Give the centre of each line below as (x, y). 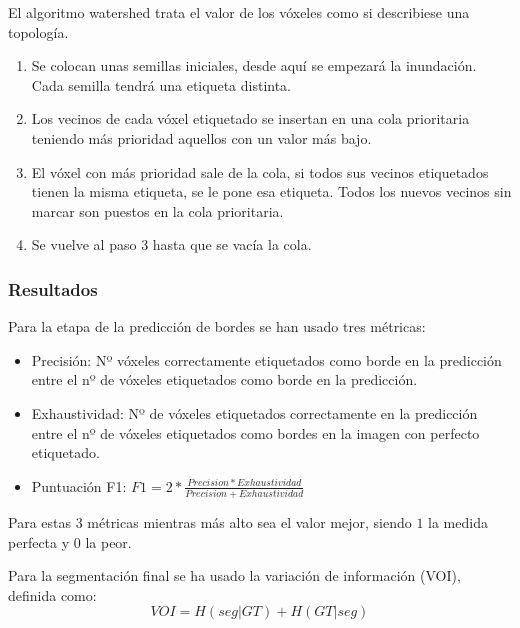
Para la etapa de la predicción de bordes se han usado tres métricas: (217, 326)
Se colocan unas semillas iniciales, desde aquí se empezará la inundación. (254, 65)
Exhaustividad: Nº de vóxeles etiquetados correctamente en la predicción (254, 412)
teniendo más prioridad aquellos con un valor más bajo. (201, 137)
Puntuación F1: (79, 485)
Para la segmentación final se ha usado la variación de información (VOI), (234, 575)
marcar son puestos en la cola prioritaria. (157, 210)
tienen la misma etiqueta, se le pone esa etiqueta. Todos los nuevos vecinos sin (271, 191)
